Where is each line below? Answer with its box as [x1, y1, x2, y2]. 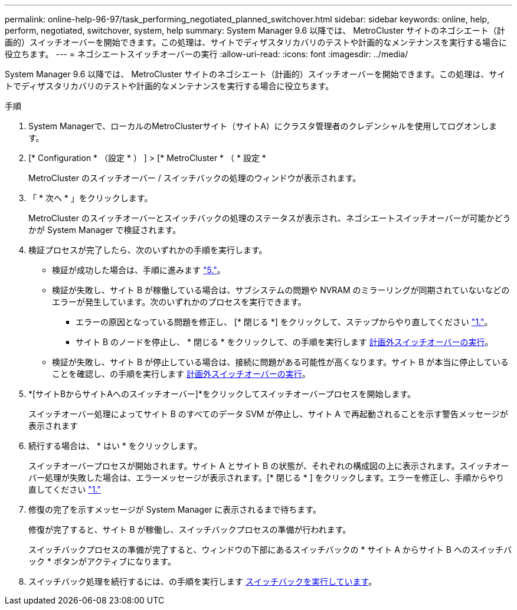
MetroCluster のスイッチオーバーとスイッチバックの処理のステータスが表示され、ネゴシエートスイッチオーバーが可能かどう [28, 213, 511, 223]
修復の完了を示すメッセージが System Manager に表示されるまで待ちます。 [28, 504, 321, 514]
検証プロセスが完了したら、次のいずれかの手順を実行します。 [28, 245, 267, 255]
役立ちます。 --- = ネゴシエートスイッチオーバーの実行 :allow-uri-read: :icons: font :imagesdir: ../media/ [5, 49, 408, 59]
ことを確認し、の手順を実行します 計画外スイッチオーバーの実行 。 [52, 369, 310, 379]
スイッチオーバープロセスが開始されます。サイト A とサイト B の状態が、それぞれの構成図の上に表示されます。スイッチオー [28, 461, 509, 471]
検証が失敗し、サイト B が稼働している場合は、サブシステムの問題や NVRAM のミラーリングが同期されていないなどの [52, 285, 510, 295]
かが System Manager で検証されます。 [28, 225, 181, 235]
